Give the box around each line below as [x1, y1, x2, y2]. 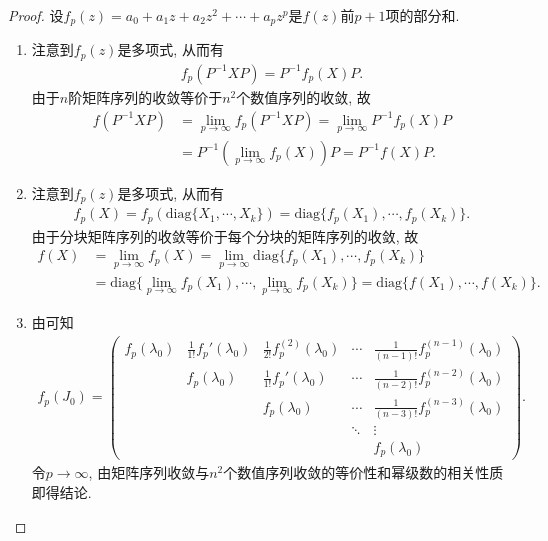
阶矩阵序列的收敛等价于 [68, 86, 223, 107]
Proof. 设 [8, 5, 64, 25]
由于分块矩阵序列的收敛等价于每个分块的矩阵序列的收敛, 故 [31, 225, 419, 246]
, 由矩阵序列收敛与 [88, 462, 210, 483]
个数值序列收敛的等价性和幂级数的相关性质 [223, 462, 504, 483]
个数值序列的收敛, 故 [236, 86, 371, 107]
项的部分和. [385, 5, 460, 25]
